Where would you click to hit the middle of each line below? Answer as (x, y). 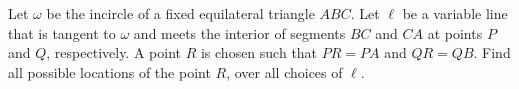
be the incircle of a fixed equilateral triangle (180, 13)
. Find (492, 52)
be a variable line (455, 13)
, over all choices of (284, 71)
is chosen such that (259, 52)
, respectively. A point (113, 52)
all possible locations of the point (109, 71)
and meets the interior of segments (239, 32)
